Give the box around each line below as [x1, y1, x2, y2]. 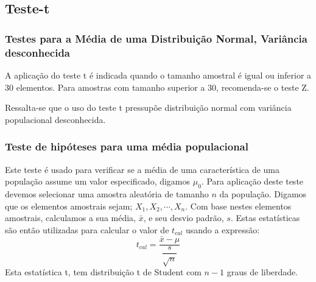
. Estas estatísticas [230, 211, 300, 224]
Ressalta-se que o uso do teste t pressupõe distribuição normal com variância [5, 101, 292, 114]
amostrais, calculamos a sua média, [5, 211, 136, 224]
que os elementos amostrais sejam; [5, 199, 133, 212]
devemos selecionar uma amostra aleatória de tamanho [5, 187, 209, 200]
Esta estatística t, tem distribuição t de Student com [5, 266, 202, 278]
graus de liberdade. [226, 266, 298, 278]
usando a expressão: [185, 223, 260, 236]
